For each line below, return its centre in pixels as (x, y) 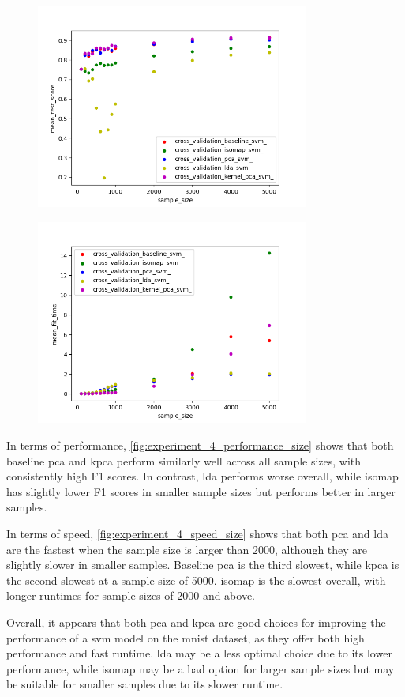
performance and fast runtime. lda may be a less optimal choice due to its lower (199, 653)
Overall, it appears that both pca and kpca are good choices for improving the (196, 622)
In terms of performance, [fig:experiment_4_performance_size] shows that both (200, 445)
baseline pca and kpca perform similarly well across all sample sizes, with (184, 460)
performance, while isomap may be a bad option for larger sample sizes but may (201, 668)
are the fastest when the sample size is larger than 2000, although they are (187, 549)
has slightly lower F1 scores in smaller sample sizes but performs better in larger (201, 491)
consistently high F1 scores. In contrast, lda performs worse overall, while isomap (202, 476)
